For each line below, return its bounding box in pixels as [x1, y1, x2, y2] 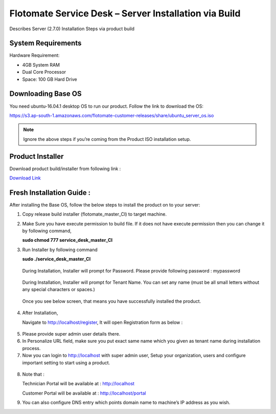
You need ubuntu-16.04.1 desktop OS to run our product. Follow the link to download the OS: [9, 103, 204, 109]
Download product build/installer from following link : [9, 165, 121, 172]
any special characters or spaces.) [22, 286, 96, 293]
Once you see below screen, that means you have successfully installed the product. [22, 298, 201, 304]
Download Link [9, 175, 41, 181]
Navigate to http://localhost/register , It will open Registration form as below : [22, 319, 183, 325]
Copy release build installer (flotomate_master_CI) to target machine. [22, 211, 167, 217]
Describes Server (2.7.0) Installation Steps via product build [9, 26, 135, 32]
